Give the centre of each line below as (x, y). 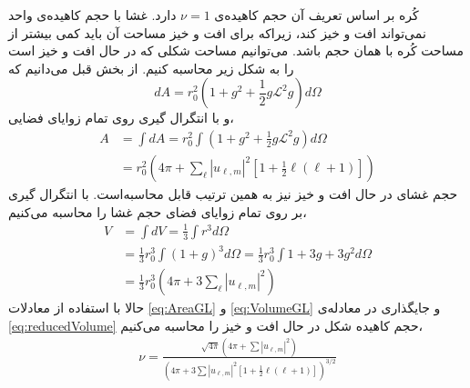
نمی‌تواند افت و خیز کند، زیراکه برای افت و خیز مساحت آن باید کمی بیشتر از (217, 32)
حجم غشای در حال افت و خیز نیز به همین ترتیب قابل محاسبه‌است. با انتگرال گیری (233, 194)
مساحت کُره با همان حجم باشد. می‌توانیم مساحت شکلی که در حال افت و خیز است (236, 50)
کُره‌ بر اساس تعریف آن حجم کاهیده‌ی (317, 15)
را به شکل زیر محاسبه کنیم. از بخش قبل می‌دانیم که (151, 68)
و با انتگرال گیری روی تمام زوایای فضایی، (121, 118)
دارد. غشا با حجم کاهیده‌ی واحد (92, 15)
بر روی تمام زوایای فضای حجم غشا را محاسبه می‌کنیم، (158, 211)
